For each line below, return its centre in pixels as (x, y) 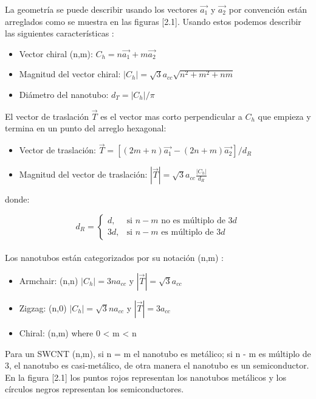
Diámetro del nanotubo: (64, 94)
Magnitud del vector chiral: (70, 74)
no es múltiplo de (193, 221)
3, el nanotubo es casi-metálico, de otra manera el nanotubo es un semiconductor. (157, 365)
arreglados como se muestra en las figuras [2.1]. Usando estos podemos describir (153, 21)
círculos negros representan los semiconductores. (94, 389)
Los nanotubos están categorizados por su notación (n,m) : (115, 258)
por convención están (268, 9)
